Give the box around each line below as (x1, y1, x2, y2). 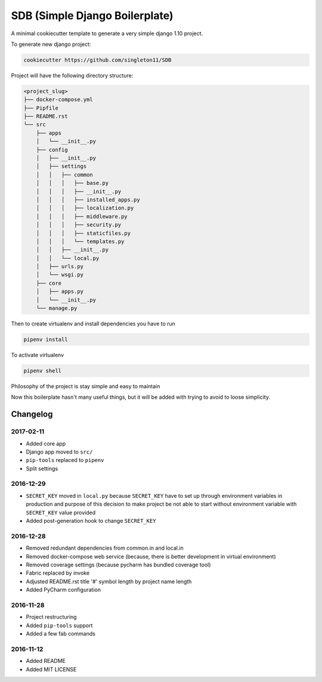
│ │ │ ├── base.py (36, 179, 109, 187)
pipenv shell (23, 367, 62, 374)
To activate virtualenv (11, 352, 64, 358)
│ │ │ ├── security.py (36, 221, 122, 228)
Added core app (26, 440, 66, 447)
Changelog (11, 409, 53, 420)
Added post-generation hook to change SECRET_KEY (26, 517, 156, 524)
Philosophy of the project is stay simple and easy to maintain (11, 382, 160, 390)
